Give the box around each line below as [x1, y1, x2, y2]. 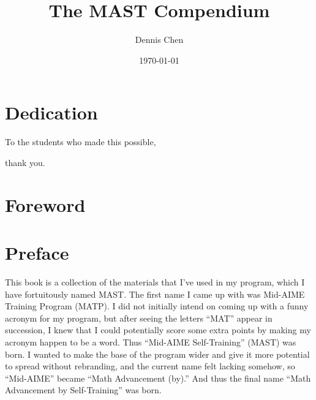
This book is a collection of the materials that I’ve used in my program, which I [5, 275, 305, 288]
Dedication [5, 100, 98, 125]
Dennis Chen [135, 33, 184, 46]
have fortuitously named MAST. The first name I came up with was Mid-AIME [5, 287, 305, 300]
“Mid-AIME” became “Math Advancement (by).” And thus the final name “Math [5, 371, 311, 384]
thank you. [5, 156, 45, 168]
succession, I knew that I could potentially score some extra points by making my [5, 323, 311, 336]
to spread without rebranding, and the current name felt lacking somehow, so [5, 360, 295, 372]
